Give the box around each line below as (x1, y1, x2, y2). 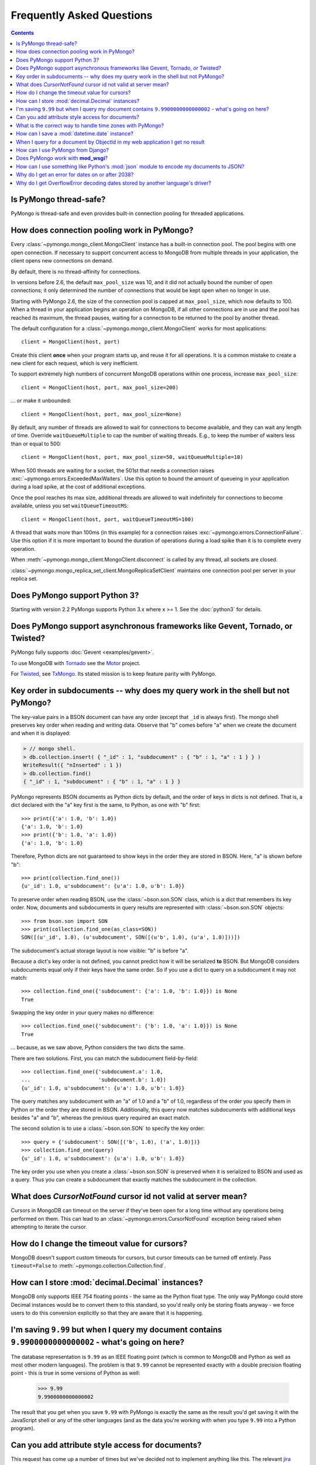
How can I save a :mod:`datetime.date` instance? (16, 130, 134, 137)
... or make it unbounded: (11, 397, 71, 404)
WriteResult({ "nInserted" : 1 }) (23, 762, 122, 769)
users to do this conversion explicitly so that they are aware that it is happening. (11, 1310, 204, 1317)
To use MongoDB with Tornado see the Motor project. (11, 659, 140, 666)
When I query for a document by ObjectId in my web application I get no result (16, 138, 205, 145)
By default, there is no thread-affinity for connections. (11, 268, 141, 275)
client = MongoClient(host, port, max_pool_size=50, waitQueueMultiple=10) (21, 454, 243, 461)
